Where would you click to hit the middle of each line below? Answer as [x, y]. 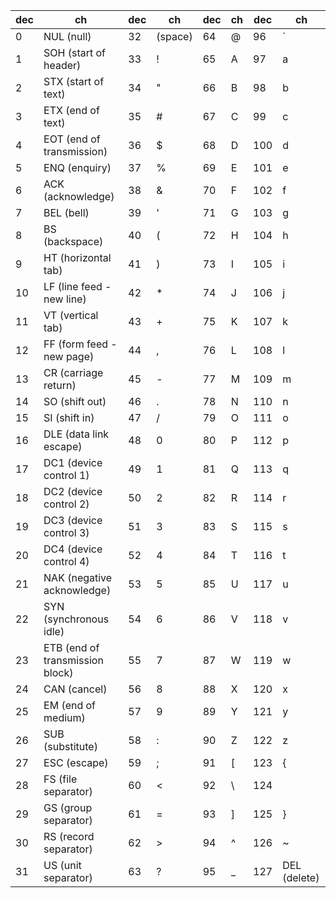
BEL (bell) [66, 212]
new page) [69, 356]
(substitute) [70, 746]
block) [58, 672]
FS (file [60, 779]
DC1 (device [73, 462]
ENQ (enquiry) [77, 167]
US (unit [62, 865]
